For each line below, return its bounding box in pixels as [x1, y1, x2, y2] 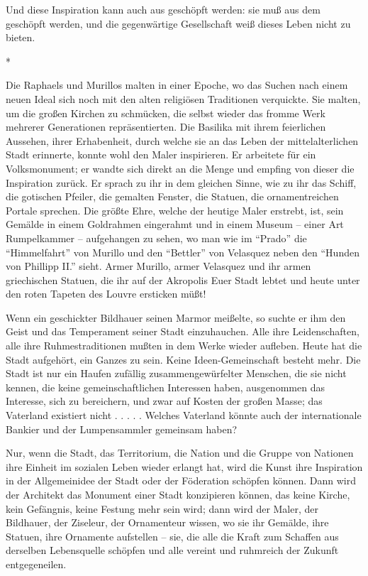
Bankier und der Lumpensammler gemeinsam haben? [6, 421, 238, 436]
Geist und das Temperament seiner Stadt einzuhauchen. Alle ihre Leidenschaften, [6, 324, 359, 339]
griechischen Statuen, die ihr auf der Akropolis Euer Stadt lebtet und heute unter [6, 272, 360, 287]
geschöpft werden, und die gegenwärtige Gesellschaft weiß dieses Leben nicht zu [6, 16, 351, 31]
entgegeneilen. [6, 556, 67, 571]
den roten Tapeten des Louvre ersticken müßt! [6, 286, 206, 301]
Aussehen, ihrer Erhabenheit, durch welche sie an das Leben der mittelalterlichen [6, 133, 359, 148]
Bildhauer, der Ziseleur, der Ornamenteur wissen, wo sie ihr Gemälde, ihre [6, 515, 329, 530]
